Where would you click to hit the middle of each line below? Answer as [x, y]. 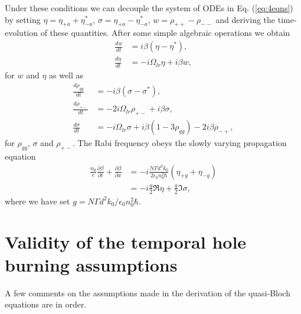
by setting [23, 19]
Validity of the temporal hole [126, 241]
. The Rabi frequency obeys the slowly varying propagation [180, 143]
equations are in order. [46, 304]
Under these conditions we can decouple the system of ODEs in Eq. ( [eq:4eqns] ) [149, 8]
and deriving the [246, 19]
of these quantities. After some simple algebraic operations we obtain [165, 33]
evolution [22, 33]
